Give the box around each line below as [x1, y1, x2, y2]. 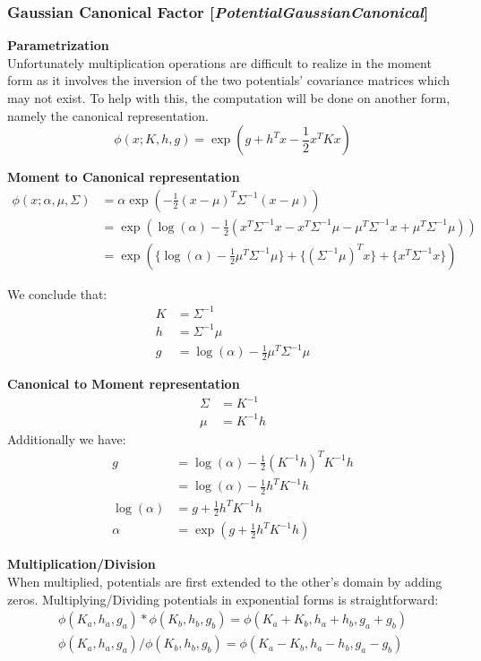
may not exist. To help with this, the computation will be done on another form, [7, 89, 451, 107]
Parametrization [7, 36, 109, 55]
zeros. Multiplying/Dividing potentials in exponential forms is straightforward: [7, 589, 439, 608]
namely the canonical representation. [7, 106, 209, 124]
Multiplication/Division [7, 554, 156, 573]
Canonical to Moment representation [7, 373, 240, 392]
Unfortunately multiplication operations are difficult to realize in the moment [7, 53, 432, 72]
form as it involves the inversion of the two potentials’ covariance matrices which [7, 71, 450, 90]
